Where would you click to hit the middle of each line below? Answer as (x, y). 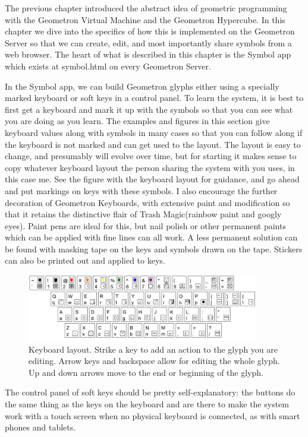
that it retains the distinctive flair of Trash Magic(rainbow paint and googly (143, 214)
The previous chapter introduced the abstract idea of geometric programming (146, 8)
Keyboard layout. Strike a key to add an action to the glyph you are (153, 349)
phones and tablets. (40, 427)
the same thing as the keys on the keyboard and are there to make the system (147, 404)
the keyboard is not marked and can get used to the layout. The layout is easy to (153, 144)
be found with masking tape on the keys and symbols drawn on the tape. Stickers (154, 248)
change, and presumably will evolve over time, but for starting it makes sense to (151, 156)
